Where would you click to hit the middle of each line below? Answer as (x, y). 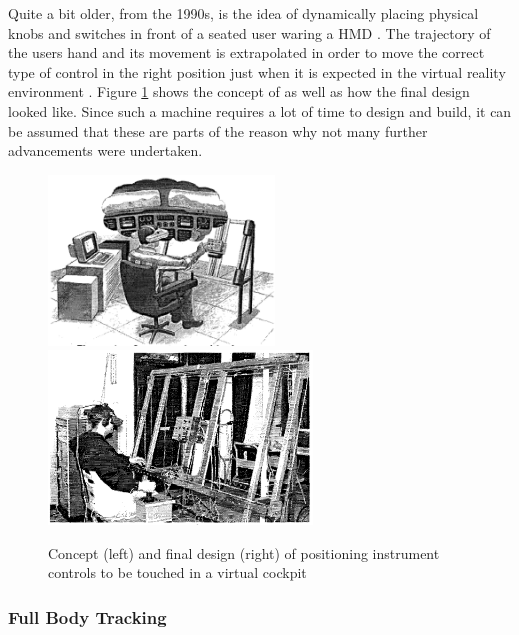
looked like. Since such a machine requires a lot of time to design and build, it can (260, 110)
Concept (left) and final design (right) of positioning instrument (244, 552)
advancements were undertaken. (105, 150)
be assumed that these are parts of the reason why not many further (218, 130)
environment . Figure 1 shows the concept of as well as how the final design (239, 91)
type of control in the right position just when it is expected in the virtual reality (257, 71)
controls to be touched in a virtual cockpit (177, 572)
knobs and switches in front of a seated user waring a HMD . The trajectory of (249, 32)
